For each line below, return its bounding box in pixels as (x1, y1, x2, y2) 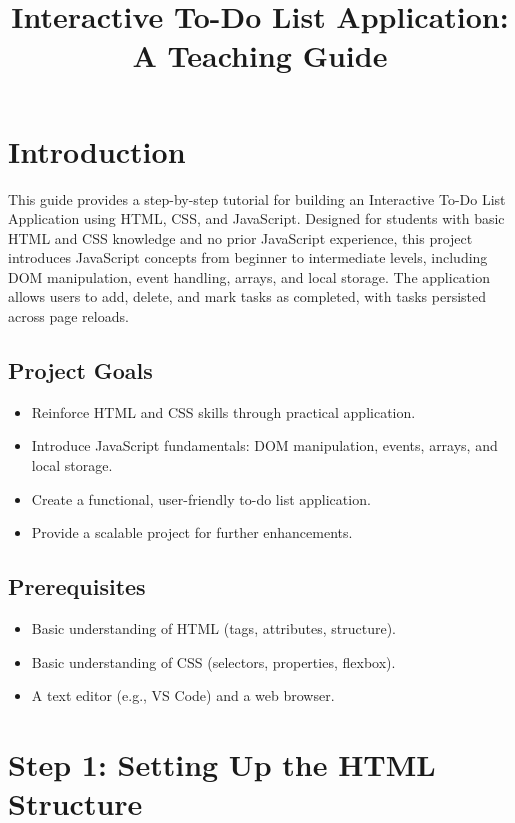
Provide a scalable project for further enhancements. (31, 522, 353, 543)
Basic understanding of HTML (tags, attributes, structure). (31, 618, 396, 639)
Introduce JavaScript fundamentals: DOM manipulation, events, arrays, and (31, 435, 498, 456)
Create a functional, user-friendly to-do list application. (31, 488, 371, 509)
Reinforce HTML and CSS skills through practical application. (31, 401, 416, 422)
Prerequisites (8, 571, 146, 602)
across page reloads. (8, 306, 129, 327)
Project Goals (8, 355, 153, 386)
